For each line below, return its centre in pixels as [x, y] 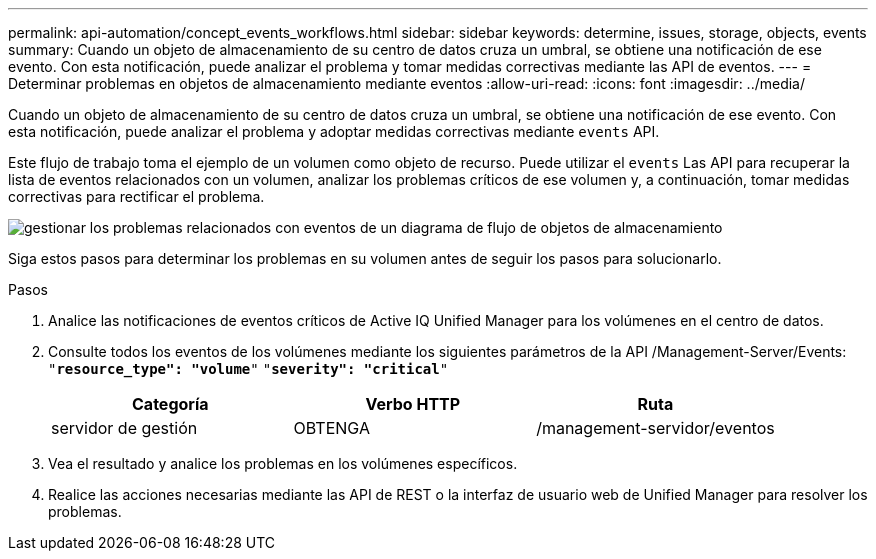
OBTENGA [331, 428]
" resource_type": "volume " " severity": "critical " [248, 369]
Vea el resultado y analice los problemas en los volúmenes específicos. [283, 463]
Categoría [170, 404]
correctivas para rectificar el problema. [136, 196]
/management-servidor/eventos [655, 428]
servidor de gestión [124, 428]
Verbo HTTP [413, 404]
